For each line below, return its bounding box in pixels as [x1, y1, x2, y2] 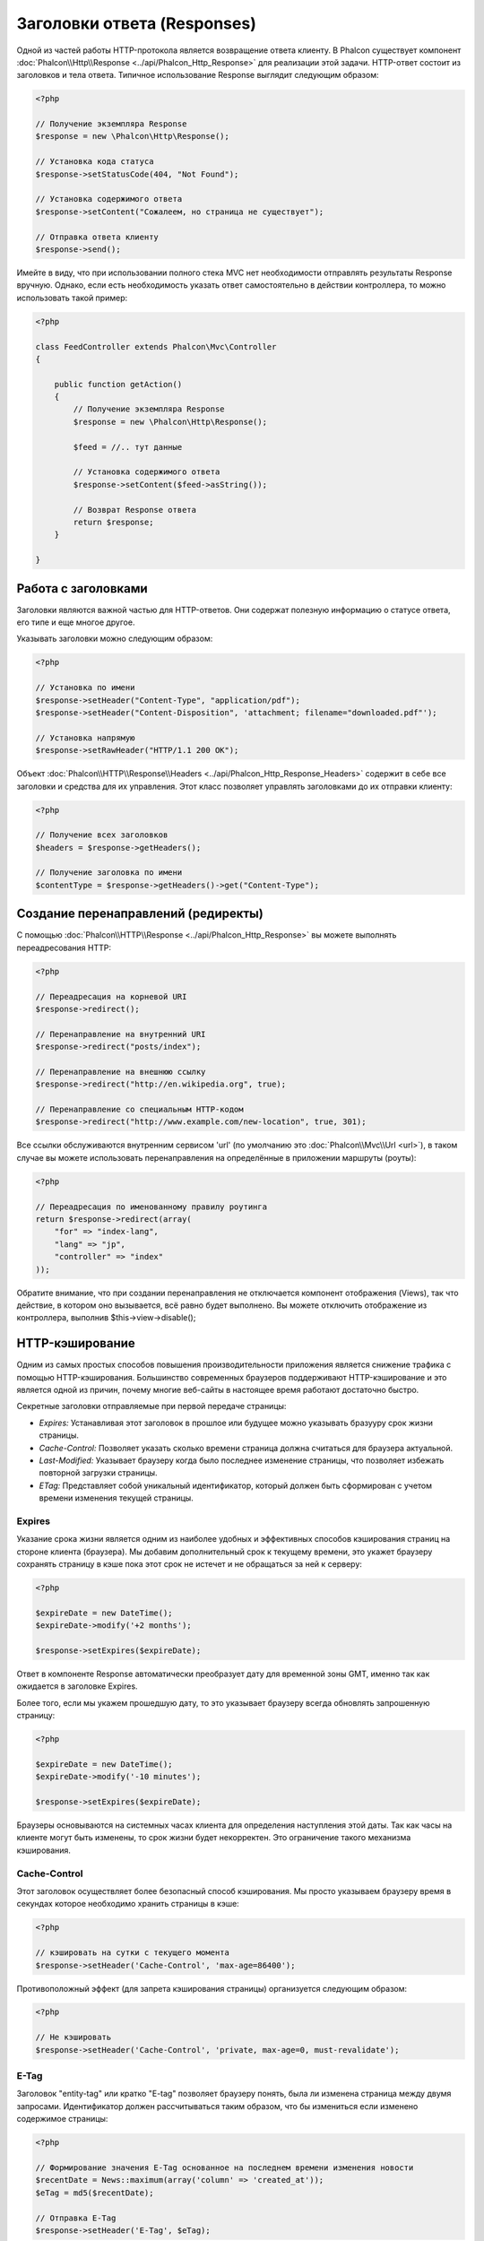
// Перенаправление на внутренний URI [35, 1029, 206, 1039]
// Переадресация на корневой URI [35, 991, 187, 1001]
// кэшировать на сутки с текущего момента [35, 1948, 230, 1958]
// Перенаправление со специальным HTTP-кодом [35, 1104, 244, 1115]
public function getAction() [54, 379, 183, 389]
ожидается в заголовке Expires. [16, 1681, 138, 1692]
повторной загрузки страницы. [39, 1467, 158, 1478]
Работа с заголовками [16, 581, 148, 596]
